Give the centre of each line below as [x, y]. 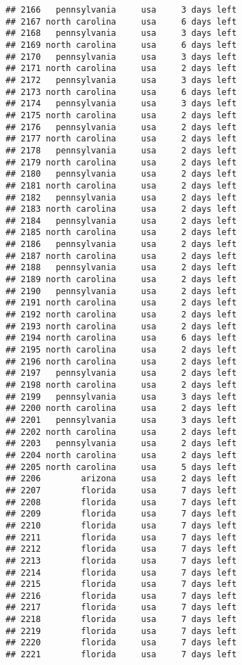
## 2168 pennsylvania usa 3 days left [121, 33]
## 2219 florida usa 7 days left [121, 631]
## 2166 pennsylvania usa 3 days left [121, 10]
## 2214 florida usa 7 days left [121, 572]
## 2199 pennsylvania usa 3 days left [121, 397]
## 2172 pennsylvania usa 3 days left [121, 80]
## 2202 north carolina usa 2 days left [121, 432]
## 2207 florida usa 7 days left [121, 490]
